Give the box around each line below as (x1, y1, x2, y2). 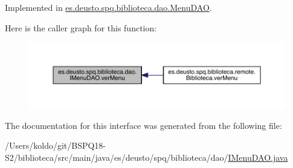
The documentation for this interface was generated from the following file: (5, 119, 282, 131)
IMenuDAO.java (228, 151, 288, 163)
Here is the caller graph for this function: (5, 21, 157, 34)
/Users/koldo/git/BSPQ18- (5, 139, 106, 152)
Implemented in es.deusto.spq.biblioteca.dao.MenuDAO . (5, 1, 212, 13)
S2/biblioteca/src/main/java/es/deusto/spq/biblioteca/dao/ (5, 151, 228, 163)
